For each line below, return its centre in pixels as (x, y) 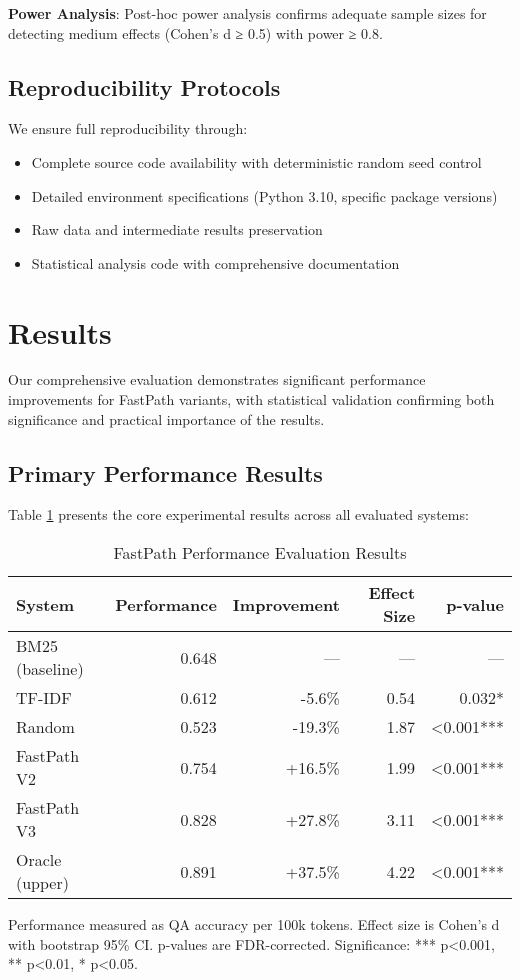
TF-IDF (44, 698)
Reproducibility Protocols (144, 86)
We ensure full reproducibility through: (128, 128)
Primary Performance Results (165, 472)
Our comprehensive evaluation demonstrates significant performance (217, 379)
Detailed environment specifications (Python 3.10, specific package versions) (264, 195)
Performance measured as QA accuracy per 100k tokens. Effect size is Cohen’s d (254, 924)
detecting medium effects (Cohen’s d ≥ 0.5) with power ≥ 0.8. (195, 32)
